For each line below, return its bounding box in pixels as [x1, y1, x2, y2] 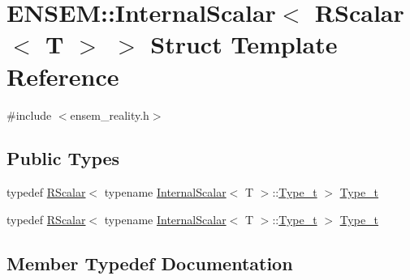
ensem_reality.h [70, 106, 149, 123]
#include [6, 106, 52, 123]
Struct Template [150, 28, 338, 61]
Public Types [6, 146, 120, 171]
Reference [6, 59, 119, 92]
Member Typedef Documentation [6, 250, 293, 275]
